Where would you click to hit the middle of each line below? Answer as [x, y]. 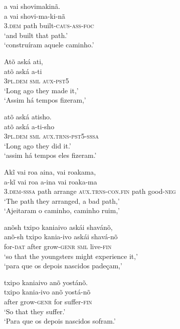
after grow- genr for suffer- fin [48, 302]
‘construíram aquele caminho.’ [49, 45]
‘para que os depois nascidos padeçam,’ [63, 266]
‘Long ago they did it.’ [38, 145]
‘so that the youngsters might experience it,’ [71, 256]
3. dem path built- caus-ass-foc [49, 25]
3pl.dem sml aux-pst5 [37, 81]
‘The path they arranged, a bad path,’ [62, 201]
